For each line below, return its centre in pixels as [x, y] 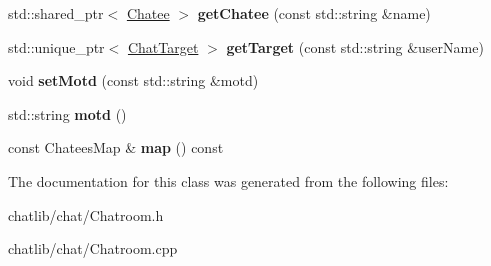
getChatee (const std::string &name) [314, 13]
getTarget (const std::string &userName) [355, 46]
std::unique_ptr [56, 46]
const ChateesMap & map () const [116, 147]
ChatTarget [163, 46]
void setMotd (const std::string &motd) [133, 80]
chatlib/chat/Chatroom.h [86, 214]
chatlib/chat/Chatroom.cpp [93, 248]
